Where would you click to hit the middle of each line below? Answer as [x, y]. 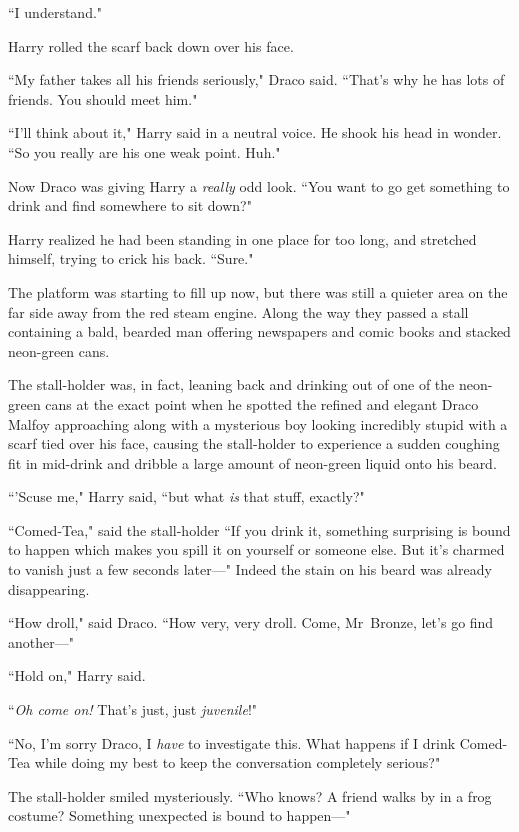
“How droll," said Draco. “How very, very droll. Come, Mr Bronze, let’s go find [251, 622]
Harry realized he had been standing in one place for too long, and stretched [242, 238]
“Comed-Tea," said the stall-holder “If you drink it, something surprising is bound [259, 529]
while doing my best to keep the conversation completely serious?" [237, 762]
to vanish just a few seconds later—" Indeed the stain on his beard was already [250, 569]
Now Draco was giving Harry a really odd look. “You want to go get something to [259, 185]
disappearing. [49, 588]
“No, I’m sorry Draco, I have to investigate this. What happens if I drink [232, 742]
